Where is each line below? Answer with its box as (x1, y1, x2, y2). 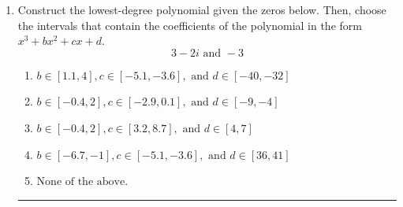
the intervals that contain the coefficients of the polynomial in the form (17, 17, 362, 33)
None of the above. (36, 176, 129, 188)
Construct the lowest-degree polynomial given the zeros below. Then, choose (17, 2, 386, 17)
